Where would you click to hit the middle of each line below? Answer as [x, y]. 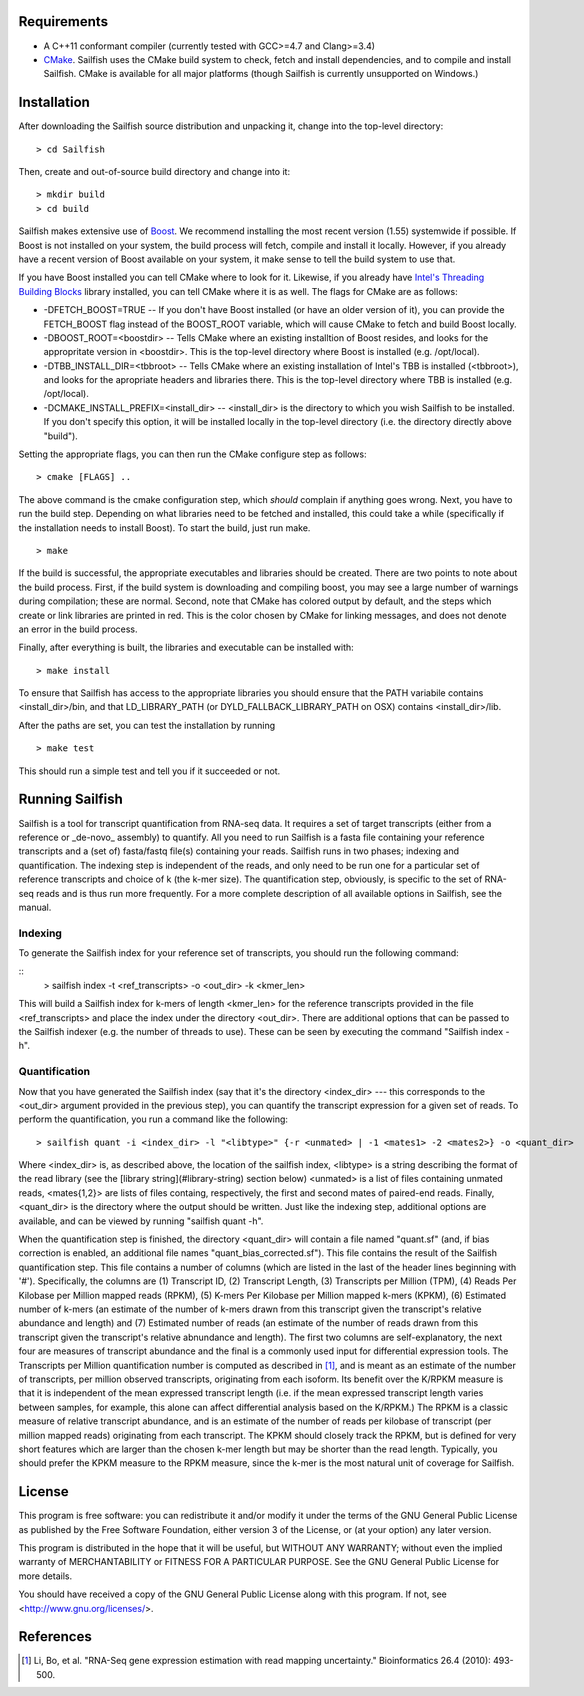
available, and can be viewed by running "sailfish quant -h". [141, 1221]
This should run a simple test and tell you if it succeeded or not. [149, 771]
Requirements [63, 21]
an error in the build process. [78, 629]
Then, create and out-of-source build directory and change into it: [154, 171]
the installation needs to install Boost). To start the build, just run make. [164, 527]
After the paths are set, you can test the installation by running [147, 725]
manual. [35, 907]
